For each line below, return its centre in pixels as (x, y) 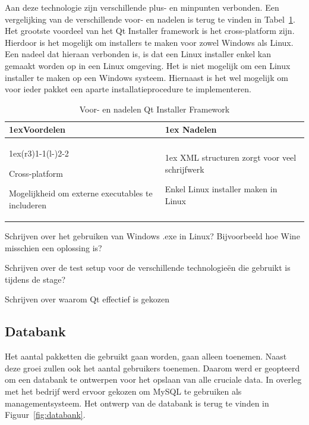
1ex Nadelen (191, 129)
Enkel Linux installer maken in (221, 189)
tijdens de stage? (35, 279)
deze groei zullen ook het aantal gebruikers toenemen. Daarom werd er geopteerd (152, 368)
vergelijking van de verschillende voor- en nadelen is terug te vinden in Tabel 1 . (150, 19)
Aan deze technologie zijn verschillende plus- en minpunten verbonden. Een (142, 7)
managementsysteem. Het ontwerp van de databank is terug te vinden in (137, 403)
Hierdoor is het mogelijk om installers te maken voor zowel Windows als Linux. (149, 42)
